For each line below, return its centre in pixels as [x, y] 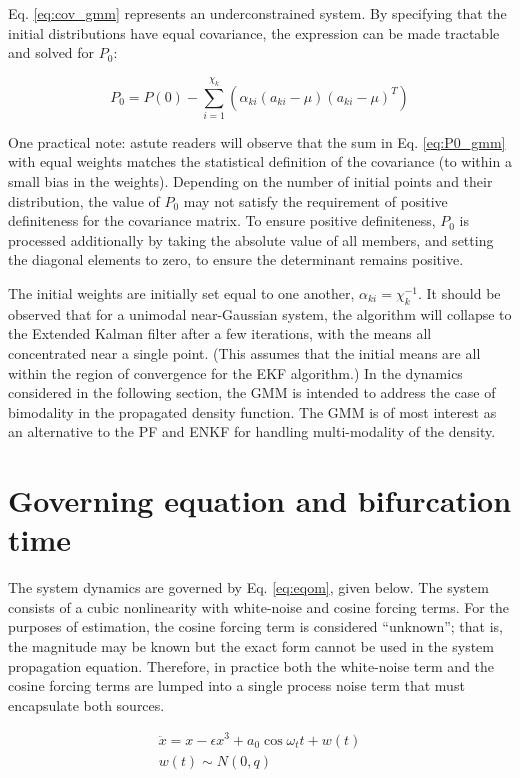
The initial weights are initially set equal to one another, [181, 293]
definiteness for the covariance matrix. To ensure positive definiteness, [222, 220]
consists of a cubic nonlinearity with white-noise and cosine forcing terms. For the [258, 606]
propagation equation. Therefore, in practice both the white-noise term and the [251, 665]
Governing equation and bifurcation [260, 500]
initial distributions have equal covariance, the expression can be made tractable [254, 32]
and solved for [51, 52]
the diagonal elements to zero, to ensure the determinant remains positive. [236, 259]
